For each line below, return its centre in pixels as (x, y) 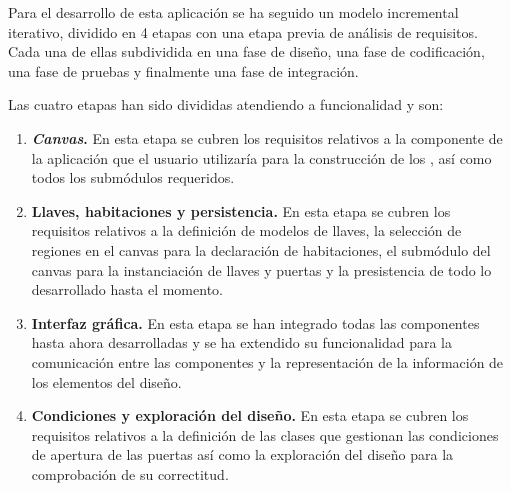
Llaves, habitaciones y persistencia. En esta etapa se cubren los (241, 210)
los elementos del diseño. (106, 381)
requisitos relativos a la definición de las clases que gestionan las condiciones (265, 434)
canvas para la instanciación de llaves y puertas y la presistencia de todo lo (261, 269)
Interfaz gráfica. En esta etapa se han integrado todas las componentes (255, 322)
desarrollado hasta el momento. (127, 289)
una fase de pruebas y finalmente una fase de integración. (183, 70)
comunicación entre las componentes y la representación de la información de (267, 361)
